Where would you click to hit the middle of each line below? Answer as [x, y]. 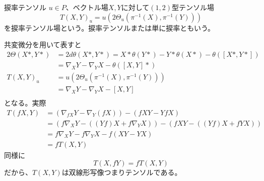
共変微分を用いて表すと [43, 44]
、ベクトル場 [87, 7]
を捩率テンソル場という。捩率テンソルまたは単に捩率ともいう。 [110, 27]
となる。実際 [25, 102]
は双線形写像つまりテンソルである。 [122, 172]
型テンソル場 [193, 7]
